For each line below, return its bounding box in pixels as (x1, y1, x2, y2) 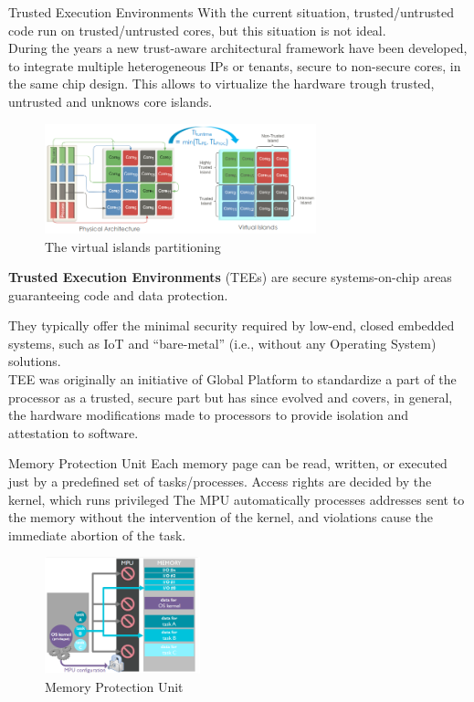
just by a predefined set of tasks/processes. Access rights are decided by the (8, 472, 432, 491)
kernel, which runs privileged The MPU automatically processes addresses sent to (8, 489, 465, 508)
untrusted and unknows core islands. (8, 91, 213, 110)
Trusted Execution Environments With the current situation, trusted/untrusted (8, 3, 454, 21)
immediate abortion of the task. (8, 525, 186, 544)
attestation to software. (8, 423, 139, 442)
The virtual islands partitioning (45, 236, 221, 256)
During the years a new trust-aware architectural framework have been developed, (8, 38, 468, 58)
